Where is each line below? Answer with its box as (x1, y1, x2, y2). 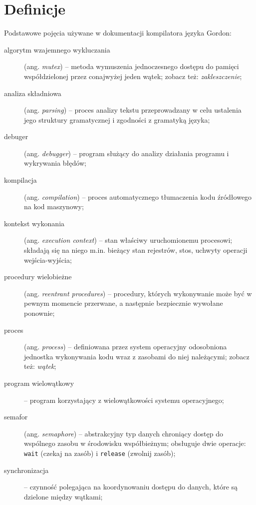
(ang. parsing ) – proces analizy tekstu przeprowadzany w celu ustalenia (24, 105, 242, 115)
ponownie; (24, 308, 55, 318)
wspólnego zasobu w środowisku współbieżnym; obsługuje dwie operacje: (24, 438, 246, 448)
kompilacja (4, 175, 37, 185)
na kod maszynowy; (24, 201, 84, 212)
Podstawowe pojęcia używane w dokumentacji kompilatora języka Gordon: (4, 28, 232, 38)
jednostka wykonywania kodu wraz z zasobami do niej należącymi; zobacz (24, 351, 250, 361)
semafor (4, 411, 28, 422)
